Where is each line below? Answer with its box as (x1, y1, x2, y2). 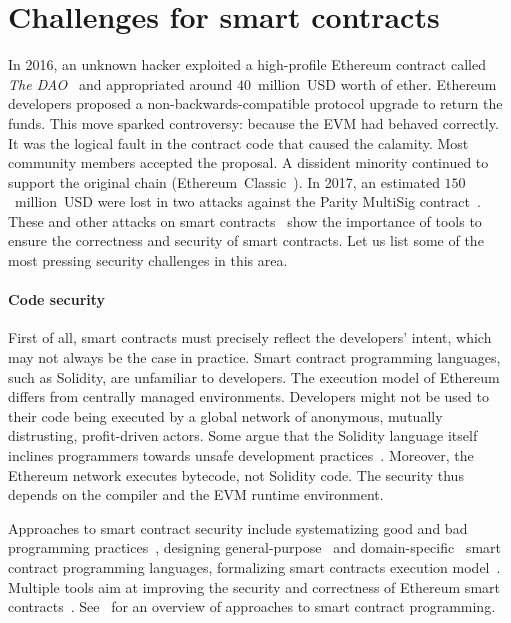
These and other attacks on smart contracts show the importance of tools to (8, 210, 482, 231)
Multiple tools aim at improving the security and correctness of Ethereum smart (8, 576, 500, 597)
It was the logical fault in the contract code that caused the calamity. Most (8, 132, 469, 153)
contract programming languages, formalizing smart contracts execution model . (8, 556, 501, 577)
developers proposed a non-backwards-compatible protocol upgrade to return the (8, 93, 503, 114)
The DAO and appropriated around (8, 73, 233, 94)
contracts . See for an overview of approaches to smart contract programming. (8, 596, 496, 617)
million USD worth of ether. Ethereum (257, 73, 497, 94)
